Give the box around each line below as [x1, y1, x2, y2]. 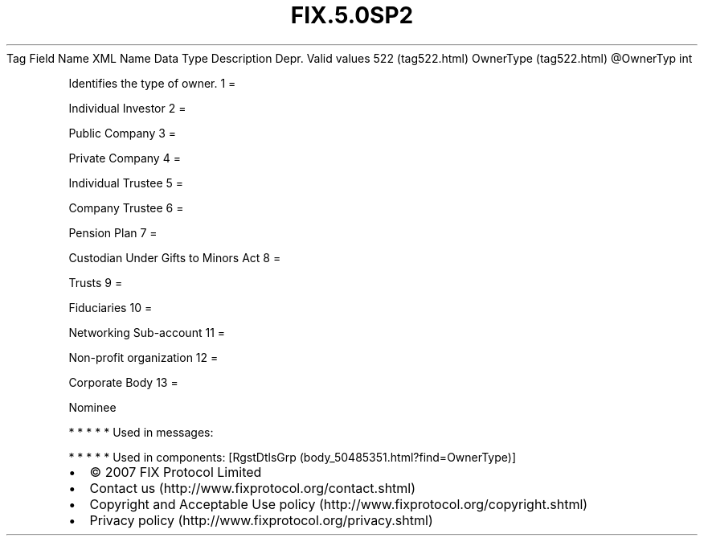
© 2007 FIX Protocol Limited [89, 463, 262, 480]
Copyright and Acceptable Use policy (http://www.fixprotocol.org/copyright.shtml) [89, 495, 588, 512]
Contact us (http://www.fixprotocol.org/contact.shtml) [89, 479, 416, 496]
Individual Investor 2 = [68, 101, 186, 115]
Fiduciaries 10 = [68, 300, 153, 314]
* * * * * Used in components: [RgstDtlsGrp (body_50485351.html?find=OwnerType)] [68, 450, 517, 464]
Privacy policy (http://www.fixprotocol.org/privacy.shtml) [89, 511, 433, 528]
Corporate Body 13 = [68, 375, 178, 389]
